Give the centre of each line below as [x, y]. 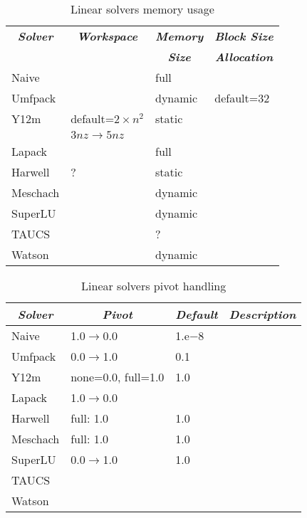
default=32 [242, 98]
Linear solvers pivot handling [154, 286]
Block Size [244, 36]
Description [262, 314]
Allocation [244, 57]
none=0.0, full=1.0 [118, 377]
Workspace [108, 36]
